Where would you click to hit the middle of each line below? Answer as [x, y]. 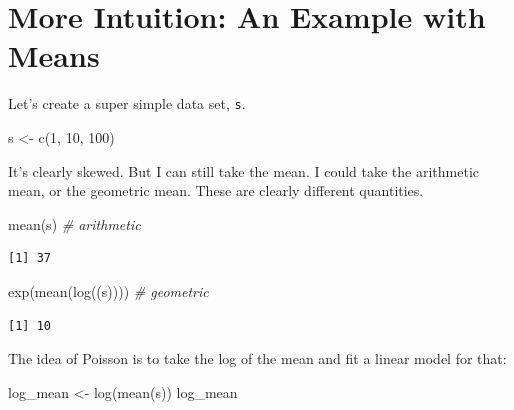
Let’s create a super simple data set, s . [127, 103]
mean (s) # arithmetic [74, 223]
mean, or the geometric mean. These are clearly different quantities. [216, 190]
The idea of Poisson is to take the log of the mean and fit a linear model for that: [257, 358]
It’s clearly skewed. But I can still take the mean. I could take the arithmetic [243, 170]
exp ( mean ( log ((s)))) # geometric [108, 290]
